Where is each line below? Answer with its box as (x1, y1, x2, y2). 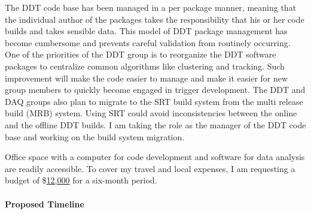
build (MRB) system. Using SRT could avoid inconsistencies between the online (5, 107, 297, 119)
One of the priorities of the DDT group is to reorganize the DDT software (5, 48, 276, 61)
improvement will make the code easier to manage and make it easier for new (5, 71, 288, 84)
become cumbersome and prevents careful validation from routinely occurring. (5, 36, 291, 49)
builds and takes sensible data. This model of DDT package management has (5, 25, 288, 37)
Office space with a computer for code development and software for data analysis (5, 150, 305, 163)
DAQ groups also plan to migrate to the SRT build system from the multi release (5, 95, 303, 107)
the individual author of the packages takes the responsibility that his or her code (5, 13, 304, 25)
